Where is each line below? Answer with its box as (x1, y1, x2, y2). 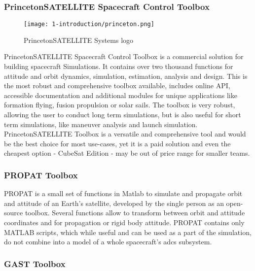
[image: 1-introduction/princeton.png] (24, 21, 154, 28)
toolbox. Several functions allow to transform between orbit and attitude (25, 207, 245, 218)
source (4, 207, 23, 218)
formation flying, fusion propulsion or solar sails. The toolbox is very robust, (4, 100, 235, 110)
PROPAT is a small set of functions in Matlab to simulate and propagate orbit (4, 188, 243, 199)
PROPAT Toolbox (4, 169, 78, 181)
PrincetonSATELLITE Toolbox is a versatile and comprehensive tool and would (4, 129, 246, 139)
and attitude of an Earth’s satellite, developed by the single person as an (4, 198, 224, 208)
